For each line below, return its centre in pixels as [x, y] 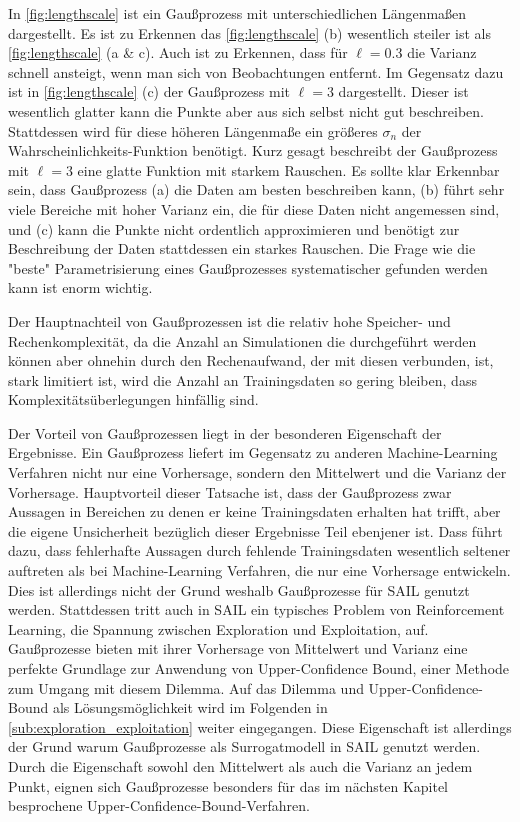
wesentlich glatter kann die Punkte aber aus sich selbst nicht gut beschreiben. [246, 110]
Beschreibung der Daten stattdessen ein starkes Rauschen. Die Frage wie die [242, 248]
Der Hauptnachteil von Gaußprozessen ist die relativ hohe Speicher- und [229, 320]
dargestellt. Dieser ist [403, 91]
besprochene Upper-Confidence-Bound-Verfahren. [159, 805]
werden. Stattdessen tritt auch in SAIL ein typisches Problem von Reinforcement [256, 609]
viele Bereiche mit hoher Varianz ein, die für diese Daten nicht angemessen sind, [254, 208]
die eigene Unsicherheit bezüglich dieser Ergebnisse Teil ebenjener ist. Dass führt [255, 530]
